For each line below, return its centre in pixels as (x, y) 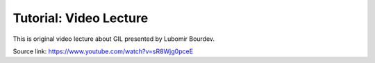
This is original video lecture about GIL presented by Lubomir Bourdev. (114, 39)
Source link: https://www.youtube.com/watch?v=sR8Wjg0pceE (103, 51)
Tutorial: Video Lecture (81, 18)
